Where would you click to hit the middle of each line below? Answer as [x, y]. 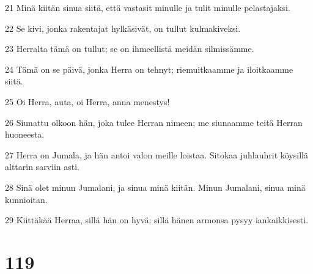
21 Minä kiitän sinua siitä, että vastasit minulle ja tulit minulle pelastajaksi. [148, 7]
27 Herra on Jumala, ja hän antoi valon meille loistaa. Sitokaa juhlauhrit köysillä [156, 154]
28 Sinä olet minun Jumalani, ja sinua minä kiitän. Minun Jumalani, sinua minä [155, 187]
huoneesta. [25, 134]
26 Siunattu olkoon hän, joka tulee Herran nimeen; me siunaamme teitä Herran [154, 122]
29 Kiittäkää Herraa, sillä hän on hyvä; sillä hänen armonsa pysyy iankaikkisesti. [157, 220]
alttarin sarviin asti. [42, 167]
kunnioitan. [26, 199]
